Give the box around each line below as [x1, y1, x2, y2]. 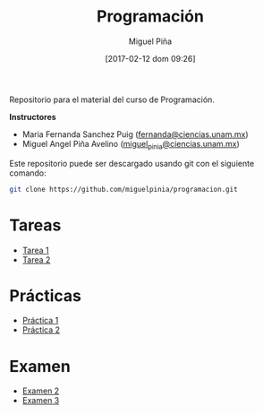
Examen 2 [21, 385, 60, 396]
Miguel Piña [128, 36, 173, 47]
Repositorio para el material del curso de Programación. [9, 94, 215, 105]
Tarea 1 [21, 245, 49, 255]
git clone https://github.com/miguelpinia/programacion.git [9, 185, 239, 194]
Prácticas [9, 285, 82, 306]
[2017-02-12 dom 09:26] [105, 53, 196, 64]
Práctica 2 [21, 324, 61, 335]
